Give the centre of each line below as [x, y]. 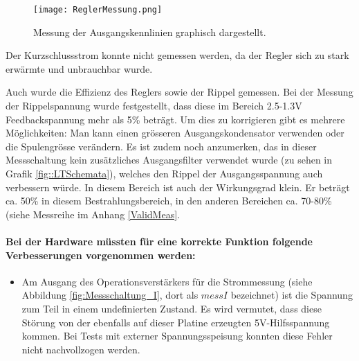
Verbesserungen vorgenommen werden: [101, 255]
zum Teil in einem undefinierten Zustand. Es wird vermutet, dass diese [172, 308]
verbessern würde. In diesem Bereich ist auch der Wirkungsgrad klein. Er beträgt [178, 187]
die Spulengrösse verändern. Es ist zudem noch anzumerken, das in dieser [161, 146]
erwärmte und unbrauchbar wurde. [79, 68]
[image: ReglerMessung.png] [98, 10]
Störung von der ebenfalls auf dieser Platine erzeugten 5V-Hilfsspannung [176, 322]
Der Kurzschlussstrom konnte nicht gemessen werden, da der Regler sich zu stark [177, 55]
